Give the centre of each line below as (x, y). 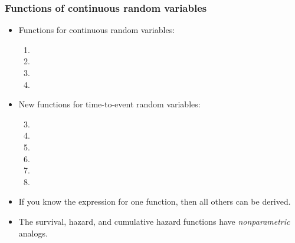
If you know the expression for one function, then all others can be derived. (155, 201)
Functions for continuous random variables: (97, 30)
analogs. (33, 233)
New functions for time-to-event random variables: (109, 104)
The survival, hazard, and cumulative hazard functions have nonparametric (154, 221)
